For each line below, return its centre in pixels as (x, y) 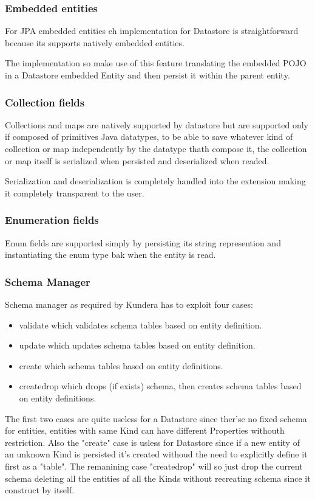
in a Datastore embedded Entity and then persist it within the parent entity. (147, 75)
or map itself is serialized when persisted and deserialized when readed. (137, 160)
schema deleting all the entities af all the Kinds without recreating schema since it (158, 478)
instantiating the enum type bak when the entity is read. (110, 255)
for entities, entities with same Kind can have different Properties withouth (145, 430)
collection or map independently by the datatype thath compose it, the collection (156, 148)
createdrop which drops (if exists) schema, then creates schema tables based (160, 386)
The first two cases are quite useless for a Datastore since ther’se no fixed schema (156, 418)
